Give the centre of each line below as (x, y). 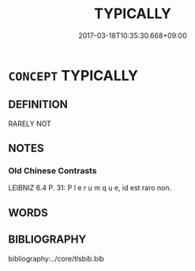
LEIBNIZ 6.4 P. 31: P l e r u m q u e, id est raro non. (90, 188)
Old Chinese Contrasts (52, 171)
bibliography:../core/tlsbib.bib (56, 258)
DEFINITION (38, 104)
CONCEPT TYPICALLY (73, 75)
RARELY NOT (30, 124)
